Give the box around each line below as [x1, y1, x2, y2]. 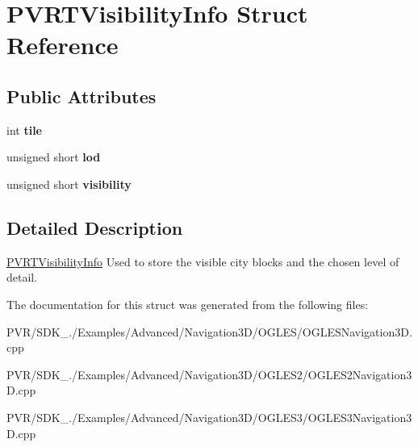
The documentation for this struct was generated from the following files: [6, 295, 369, 312]
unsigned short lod [6, 148, 101, 165]
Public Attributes [6, 83, 157, 108]
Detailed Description [6, 215, 183, 240]
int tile [6, 121, 42, 138]
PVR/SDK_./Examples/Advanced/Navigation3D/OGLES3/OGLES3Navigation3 [6, 408, 412, 425]
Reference [6, 28, 119, 61]
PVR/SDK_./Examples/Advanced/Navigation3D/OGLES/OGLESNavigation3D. [6, 323, 412, 340]
